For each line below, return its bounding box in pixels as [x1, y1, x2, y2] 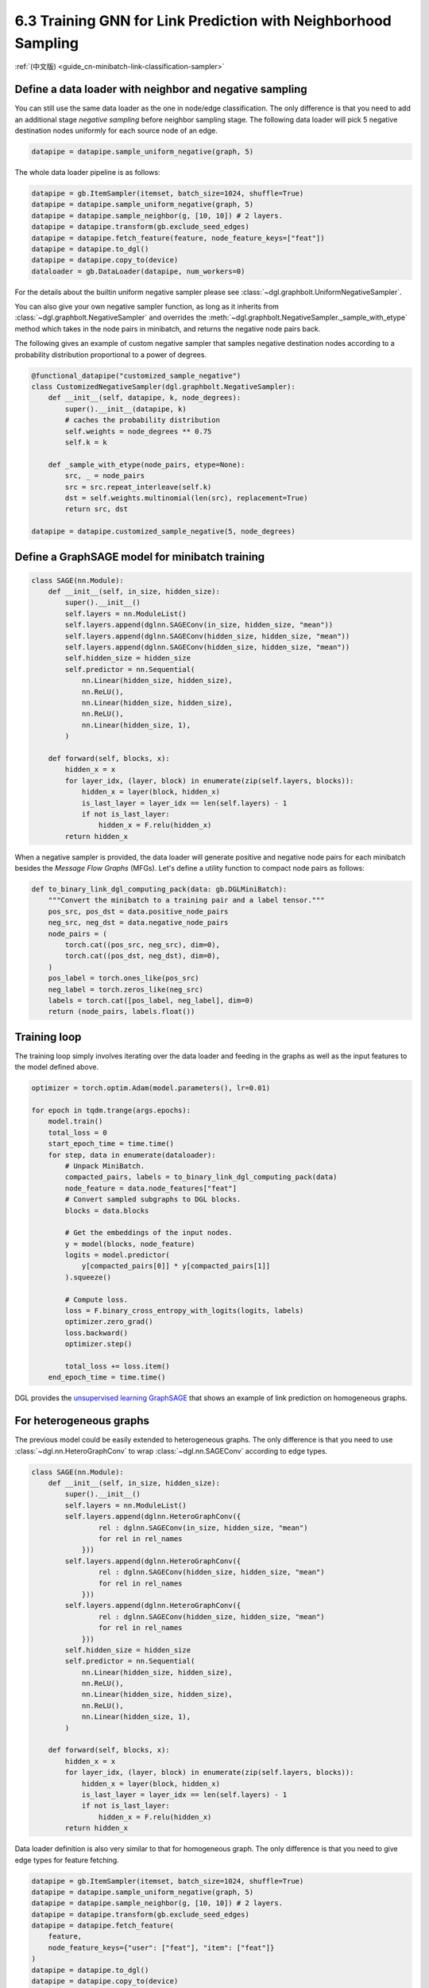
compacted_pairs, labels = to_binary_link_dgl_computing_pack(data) [64, 1173, 338, 1182]
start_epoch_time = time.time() [48, 1140, 175, 1148]
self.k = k [64, 437, 107, 447]
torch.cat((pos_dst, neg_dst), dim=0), [64, 951, 220, 961]
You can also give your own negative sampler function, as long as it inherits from [14, 302, 280, 312]
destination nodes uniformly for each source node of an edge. [14, 126, 218, 135]
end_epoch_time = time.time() [48, 1373, 166, 1382]
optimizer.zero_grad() [64, 1317, 154, 1326]
